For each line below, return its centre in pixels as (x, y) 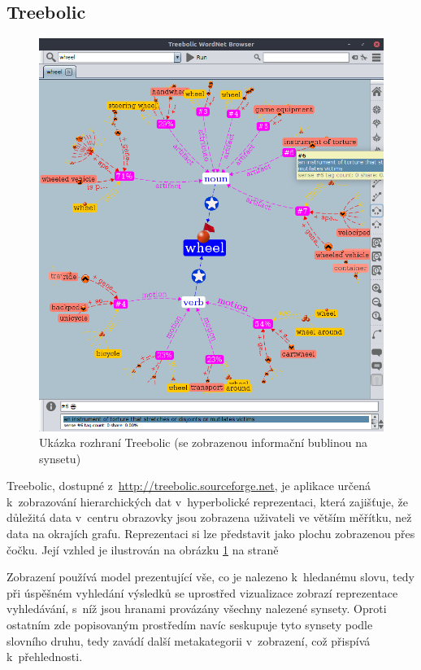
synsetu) (60, 458)
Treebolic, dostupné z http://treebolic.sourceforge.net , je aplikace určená (189, 486)
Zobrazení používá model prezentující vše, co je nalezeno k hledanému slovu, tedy (210, 577)
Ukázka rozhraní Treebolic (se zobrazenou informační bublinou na (203, 442)
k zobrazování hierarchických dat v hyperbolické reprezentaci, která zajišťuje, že (207, 501)
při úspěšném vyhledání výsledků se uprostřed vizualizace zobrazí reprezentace (202, 592)
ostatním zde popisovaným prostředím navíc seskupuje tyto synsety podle (190, 625)
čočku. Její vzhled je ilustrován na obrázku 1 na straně (143, 549)
